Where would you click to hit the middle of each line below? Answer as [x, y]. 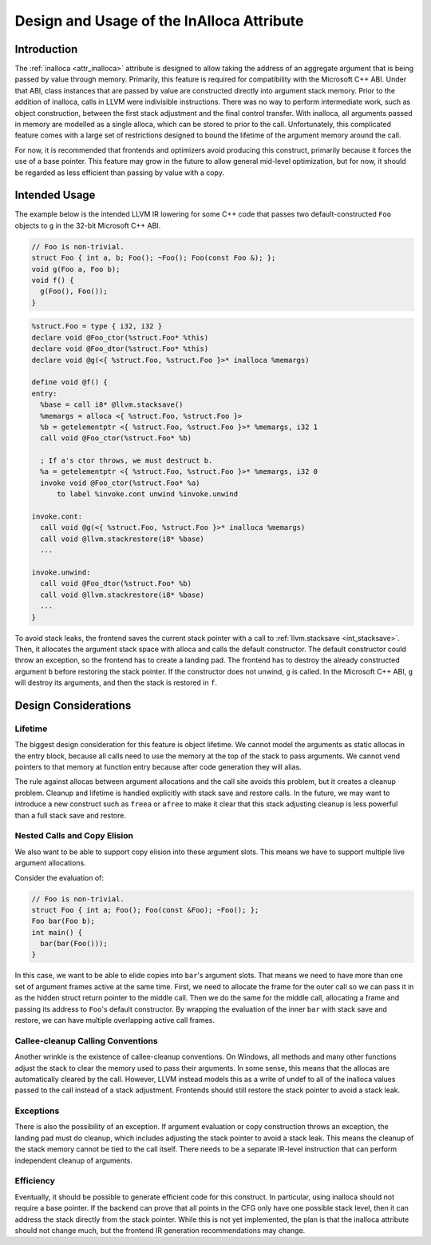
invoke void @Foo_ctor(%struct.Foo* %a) [120, 483]
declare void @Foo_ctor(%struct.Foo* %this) [120, 337]
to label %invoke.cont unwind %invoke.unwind [148, 494]
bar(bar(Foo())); [74, 944]
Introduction [46, 49]
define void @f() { [69, 382]
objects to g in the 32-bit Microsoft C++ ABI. [88, 225]
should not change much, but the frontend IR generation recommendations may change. [160, 1230]
